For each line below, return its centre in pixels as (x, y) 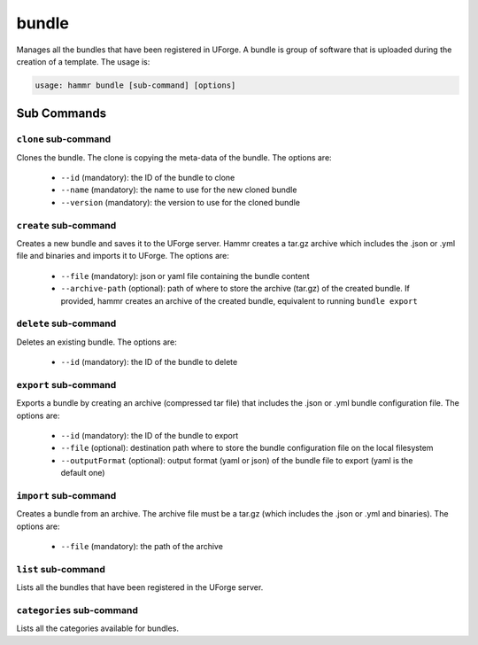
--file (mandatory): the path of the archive (142, 547)
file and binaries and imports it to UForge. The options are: (123, 256)
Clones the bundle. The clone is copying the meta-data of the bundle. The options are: (174, 157)
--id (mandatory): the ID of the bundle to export (150, 435)
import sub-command (66, 495)
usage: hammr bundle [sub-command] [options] (135, 85)
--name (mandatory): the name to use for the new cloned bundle (179, 190)
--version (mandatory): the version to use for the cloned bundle (181, 202)
